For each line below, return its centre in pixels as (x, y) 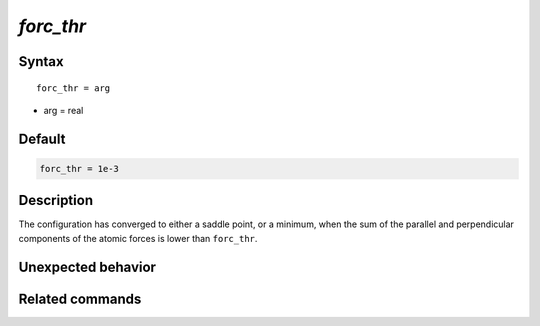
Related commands (80, 298)
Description (56, 200)
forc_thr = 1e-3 (79, 168)
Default (42, 138)
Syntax (41, 61)
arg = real (63, 110)
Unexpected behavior (87, 266)
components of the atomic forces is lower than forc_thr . (138, 238)
